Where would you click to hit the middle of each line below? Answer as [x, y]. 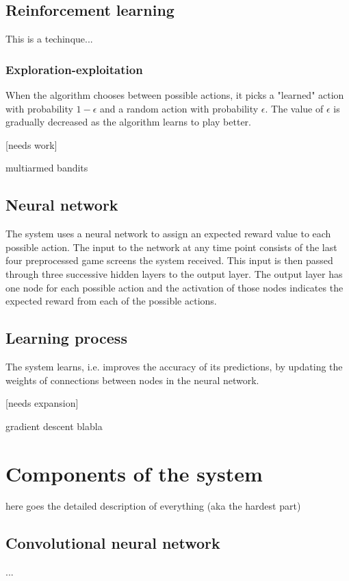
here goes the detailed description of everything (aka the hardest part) [153, 506]
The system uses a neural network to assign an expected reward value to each [168, 234]
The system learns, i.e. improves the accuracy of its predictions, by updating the [174, 366]
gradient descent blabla [54, 426]
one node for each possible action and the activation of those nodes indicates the [174, 287]
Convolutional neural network [113, 543]
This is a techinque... [49, 39]
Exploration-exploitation [74, 69]
